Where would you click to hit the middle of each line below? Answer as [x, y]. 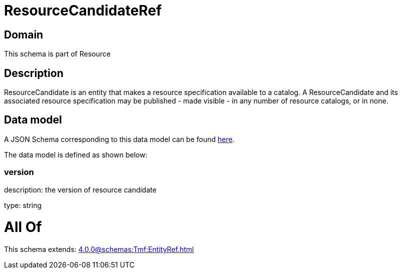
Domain [24, 34]
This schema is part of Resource [57, 54]
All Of [23, 227]
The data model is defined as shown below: [76, 154]
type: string [23, 205]
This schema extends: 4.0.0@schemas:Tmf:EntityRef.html [99, 249]
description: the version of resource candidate [80, 189]
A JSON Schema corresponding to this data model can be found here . [119, 139]
